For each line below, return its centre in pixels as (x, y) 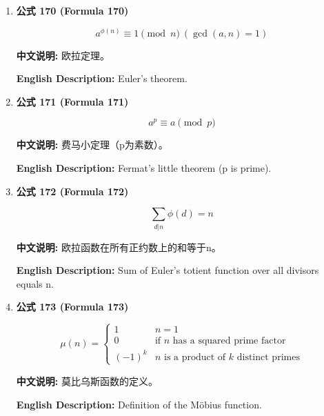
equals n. (35, 283)
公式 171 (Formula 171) (72, 101)
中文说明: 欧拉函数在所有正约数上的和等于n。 (119, 247)
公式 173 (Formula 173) (72, 307)
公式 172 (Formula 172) (72, 191)
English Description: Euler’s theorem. (102, 78)
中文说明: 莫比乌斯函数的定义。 (87, 380)
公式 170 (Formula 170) (72, 10)
